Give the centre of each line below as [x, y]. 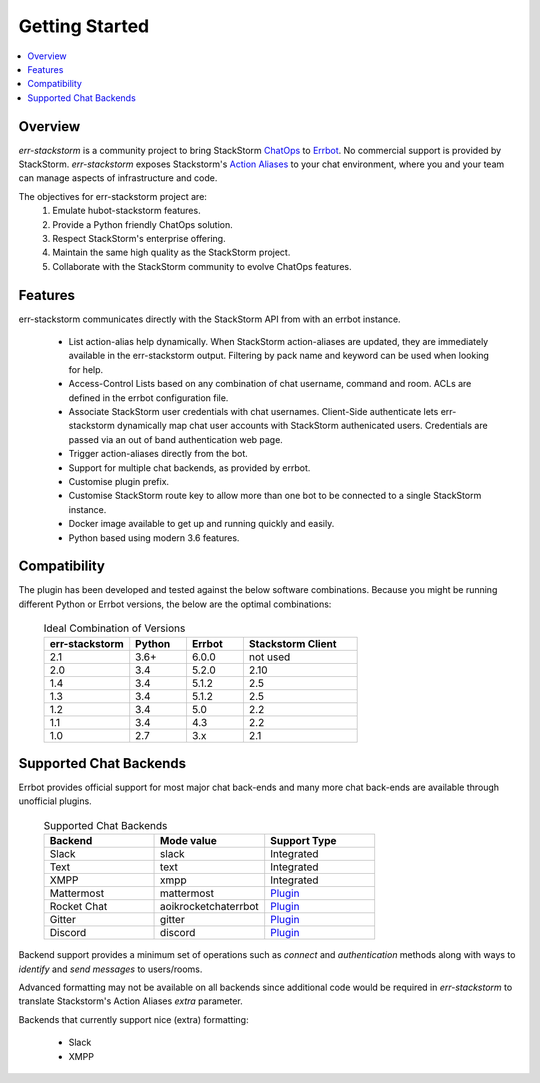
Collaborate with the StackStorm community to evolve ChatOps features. [202, 266]
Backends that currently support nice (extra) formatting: [133, 1019]
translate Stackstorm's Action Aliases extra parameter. [131, 1001]
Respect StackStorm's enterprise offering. [139, 238]
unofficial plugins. [55, 801]
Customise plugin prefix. [119, 481]
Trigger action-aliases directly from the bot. [158, 454]
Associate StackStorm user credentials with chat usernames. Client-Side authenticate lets [253, 411]
